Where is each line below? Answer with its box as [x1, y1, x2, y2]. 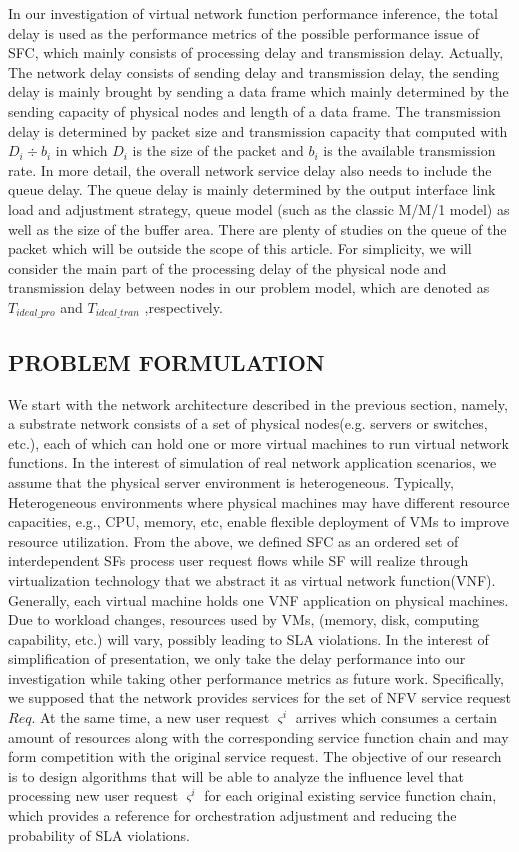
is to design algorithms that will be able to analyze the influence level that [8, 765, 465, 786]
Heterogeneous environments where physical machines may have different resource [8, 491, 510, 512]
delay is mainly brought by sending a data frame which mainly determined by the [8, 81, 509, 102]
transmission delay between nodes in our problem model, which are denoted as [8, 277, 490, 298]
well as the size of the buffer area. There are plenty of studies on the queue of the [8, 218, 507, 239]
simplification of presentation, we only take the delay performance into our [8, 648, 466, 669]
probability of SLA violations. [8, 824, 190, 845]
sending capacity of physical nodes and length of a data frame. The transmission [8, 100, 501, 121]
